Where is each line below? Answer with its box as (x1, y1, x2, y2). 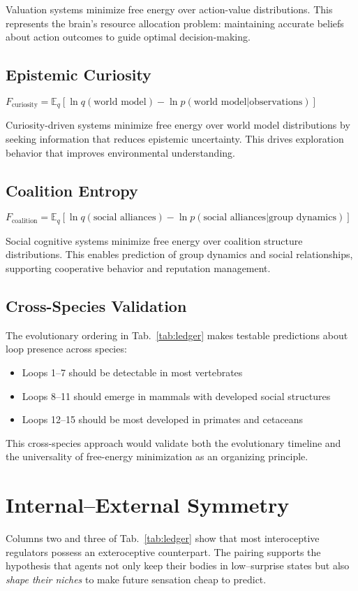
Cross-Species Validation (6, 295, 187, 317)
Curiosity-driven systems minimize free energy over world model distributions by (6, 118, 350, 132)
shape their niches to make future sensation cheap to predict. (6, 571, 267, 586)
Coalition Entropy (6, 179, 138, 201)
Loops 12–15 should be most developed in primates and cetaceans (22, 412, 304, 427)
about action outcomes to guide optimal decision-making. (6, 29, 251, 44)
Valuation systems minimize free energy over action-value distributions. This (6, 2, 333, 16)
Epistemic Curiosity (6, 64, 151, 85)
